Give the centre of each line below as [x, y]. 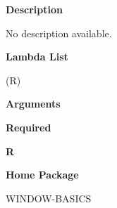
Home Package [42, 175]
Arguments [33, 104]
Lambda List [37, 57]
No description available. [59, 33]
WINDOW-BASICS [49, 198]
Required [29, 127]
